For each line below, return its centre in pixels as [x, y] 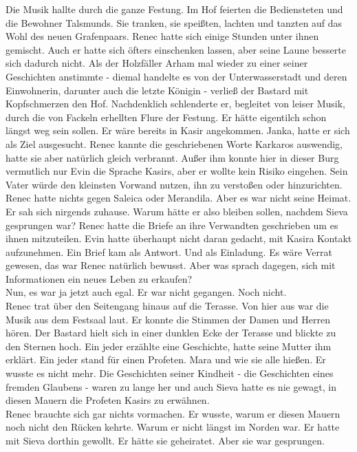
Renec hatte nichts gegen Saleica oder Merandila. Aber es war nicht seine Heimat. [178, 198]
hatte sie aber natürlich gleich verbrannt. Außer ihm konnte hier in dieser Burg [172, 157]
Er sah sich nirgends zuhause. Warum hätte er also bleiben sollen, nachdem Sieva [177, 211]
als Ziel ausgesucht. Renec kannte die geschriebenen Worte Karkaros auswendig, [174, 143]
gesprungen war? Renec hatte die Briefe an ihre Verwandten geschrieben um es [172, 225]
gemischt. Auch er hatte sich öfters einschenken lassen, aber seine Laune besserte [176, 49]
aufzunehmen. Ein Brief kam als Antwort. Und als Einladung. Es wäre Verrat [169, 251]
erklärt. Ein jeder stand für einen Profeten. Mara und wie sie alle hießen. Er [166, 359]
